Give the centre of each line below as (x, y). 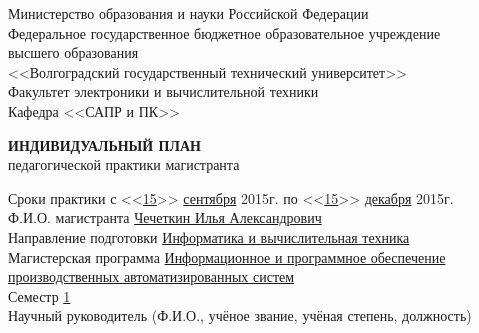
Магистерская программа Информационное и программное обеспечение (227, 256)
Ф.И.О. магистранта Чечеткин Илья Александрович (165, 217)
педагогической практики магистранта (124, 164)
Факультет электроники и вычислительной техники (163, 91)
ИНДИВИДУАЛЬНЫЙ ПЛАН (104, 144)
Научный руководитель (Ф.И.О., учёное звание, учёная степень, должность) (240, 315)
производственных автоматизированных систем (151, 276)
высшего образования (73, 52)
